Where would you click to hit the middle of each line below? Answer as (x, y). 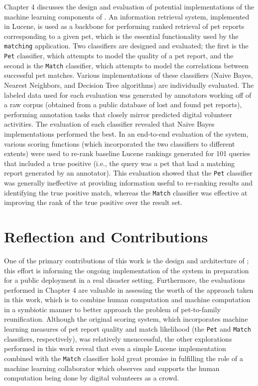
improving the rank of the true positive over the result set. (93, 202)
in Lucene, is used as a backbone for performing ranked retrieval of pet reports (124, 26)
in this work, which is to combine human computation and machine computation (127, 299)
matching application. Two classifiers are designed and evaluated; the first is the (126, 46)
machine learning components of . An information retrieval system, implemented (127, 16)
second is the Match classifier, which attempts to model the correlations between (126, 65)
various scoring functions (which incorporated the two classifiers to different (120, 143)
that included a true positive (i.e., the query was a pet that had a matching (120, 163)
